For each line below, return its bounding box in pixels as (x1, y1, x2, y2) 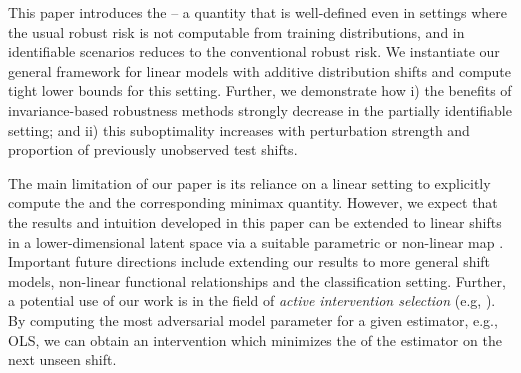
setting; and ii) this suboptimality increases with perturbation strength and (8, 119, 470, 140)
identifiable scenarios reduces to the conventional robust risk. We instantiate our (8, 41, 500, 62)
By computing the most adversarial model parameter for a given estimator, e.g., (8, 309, 498, 330)
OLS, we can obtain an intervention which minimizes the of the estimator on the (8, 329, 502, 350)
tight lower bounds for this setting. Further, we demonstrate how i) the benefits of (8, 80, 512, 101)
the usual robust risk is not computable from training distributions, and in (8, 21, 465, 42)
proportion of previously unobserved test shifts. (8, 139, 298, 160)
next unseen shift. (8, 349, 117, 370)
